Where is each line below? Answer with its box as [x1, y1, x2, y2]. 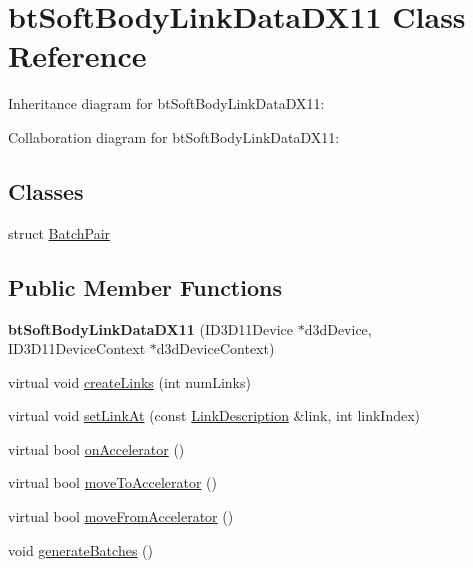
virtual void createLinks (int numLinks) [8, 371, 251, 392]
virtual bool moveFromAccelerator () [8, 506, 234, 527]
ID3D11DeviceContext [8, 338, 146, 359]
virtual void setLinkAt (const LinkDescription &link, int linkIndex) [8, 405, 421, 426]
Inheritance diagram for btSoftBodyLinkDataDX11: [8, 93, 325, 114]
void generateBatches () [8, 539, 153, 560]
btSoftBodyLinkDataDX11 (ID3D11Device [8, 318, 293, 339]
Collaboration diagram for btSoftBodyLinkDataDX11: [8, 126, 340, 147]
